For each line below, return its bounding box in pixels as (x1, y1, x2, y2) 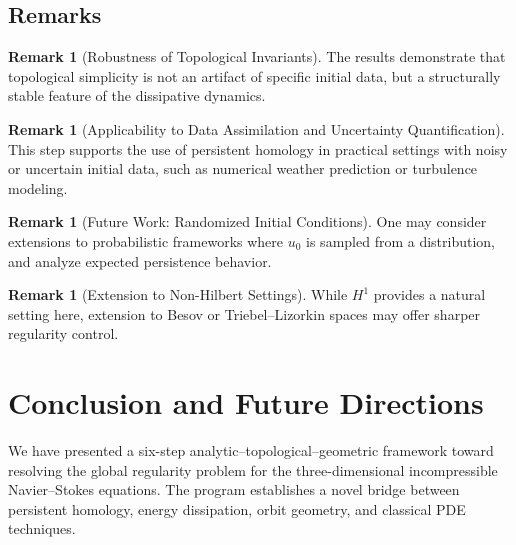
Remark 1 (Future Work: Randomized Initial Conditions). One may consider (8, 211, 487, 232)
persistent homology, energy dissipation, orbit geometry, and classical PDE (8, 498, 466, 519)
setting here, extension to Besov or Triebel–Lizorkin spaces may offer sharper (8, 303, 481, 324)
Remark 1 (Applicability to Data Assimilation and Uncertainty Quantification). (8, 118, 505, 139)
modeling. (8, 177, 68, 198)
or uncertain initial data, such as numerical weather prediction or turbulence (8, 158, 478, 179)
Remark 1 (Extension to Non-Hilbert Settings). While (8, 284, 348, 305)
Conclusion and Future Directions (8, 382, 484, 423)
